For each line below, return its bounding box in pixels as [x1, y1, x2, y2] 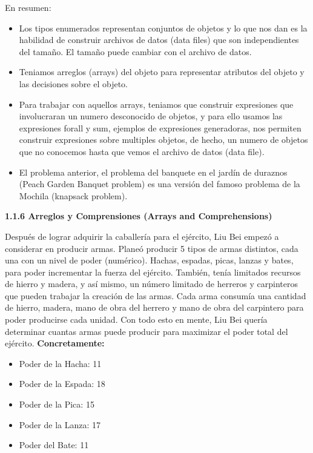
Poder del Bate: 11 [19, 438, 89, 451]
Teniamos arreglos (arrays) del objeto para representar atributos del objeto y [19, 65, 305, 78]
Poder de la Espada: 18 [19, 377, 105, 390]
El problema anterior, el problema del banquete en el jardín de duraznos [19, 165, 288, 178]
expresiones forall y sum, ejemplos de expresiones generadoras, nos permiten [19, 121, 301, 134]
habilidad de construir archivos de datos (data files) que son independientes [19, 33, 299, 46]
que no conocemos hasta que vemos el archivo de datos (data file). [19, 145, 265, 157]
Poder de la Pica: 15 [19, 398, 94, 411]
